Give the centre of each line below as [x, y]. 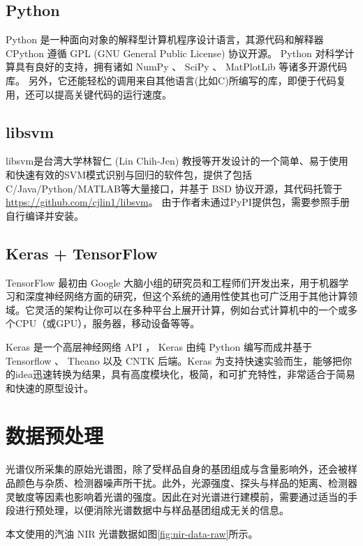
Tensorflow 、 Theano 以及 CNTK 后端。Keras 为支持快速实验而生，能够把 [174, 360]
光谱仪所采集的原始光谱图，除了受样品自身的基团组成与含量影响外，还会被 [177, 469]
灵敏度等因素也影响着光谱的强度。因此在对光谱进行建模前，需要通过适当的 [177, 496]
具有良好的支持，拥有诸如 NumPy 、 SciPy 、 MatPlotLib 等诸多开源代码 [181, 67]
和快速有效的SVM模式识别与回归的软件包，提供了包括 [129, 174]
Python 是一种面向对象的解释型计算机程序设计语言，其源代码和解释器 [165, 39]
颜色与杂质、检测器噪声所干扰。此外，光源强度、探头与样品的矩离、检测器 [186, 483]
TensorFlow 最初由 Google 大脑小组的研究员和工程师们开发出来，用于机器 [172, 282]
